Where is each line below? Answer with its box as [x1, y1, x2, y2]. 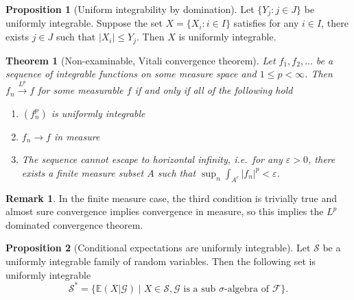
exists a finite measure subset [21, 165, 144, 179]
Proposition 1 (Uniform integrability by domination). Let [5, 2, 255, 16]
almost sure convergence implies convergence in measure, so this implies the [5, 204, 324, 218]
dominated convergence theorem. [5, 217, 143, 232]
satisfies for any [233, 16, 299, 30]
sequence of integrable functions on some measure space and [5, 66, 257, 81]
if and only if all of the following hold [134, 83, 293, 97]
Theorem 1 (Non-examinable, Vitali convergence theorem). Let [5, 53, 276, 67]
